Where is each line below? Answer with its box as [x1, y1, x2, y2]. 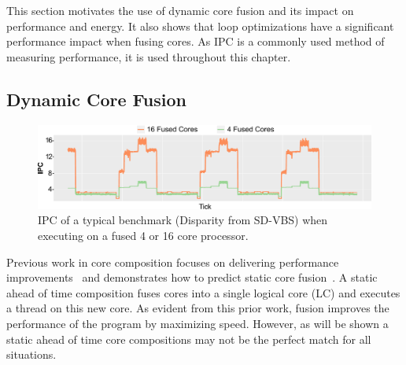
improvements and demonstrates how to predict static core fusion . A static [6, 269, 378, 286]
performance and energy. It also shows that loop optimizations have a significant [6, 17, 394, 34]
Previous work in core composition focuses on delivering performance [6, 253, 339, 270]
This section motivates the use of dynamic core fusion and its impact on [6, 2, 354, 18]
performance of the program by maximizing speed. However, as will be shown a [6, 315, 389, 331]
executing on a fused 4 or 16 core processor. [38, 227, 249, 243]
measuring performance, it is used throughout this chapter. [6, 48, 291, 65]
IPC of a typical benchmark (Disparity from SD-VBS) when [38, 212, 328, 228]
